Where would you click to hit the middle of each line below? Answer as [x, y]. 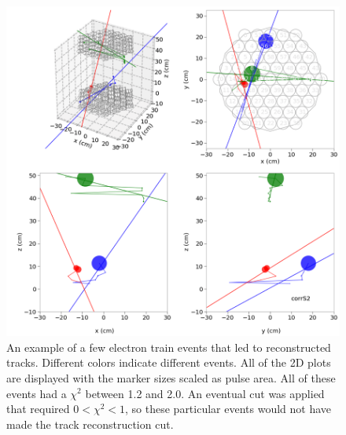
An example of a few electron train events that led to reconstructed [169, 347]
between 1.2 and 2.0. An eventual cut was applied [205, 393]
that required [38, 409]
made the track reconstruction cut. [90, 424]
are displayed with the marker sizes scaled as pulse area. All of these [171, 377]
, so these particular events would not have [228, 409]
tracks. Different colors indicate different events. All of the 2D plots [169, 362]
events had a [37, 393]
